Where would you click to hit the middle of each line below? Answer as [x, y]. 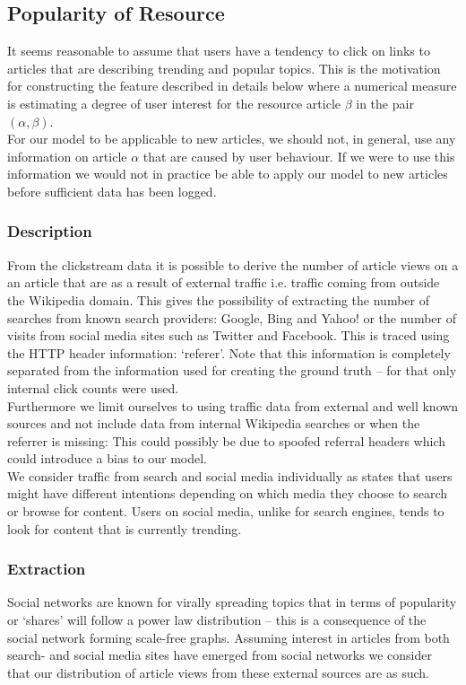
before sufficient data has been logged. [112, 191]
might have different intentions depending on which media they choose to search [228, 493]
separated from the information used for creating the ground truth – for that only [232, 370]
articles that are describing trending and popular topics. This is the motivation [224, 68]
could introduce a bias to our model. [108, 458]
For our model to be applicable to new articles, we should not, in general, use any [232, 139]
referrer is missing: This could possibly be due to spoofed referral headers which [226, 440]
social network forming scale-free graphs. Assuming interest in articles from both [229, 637]
